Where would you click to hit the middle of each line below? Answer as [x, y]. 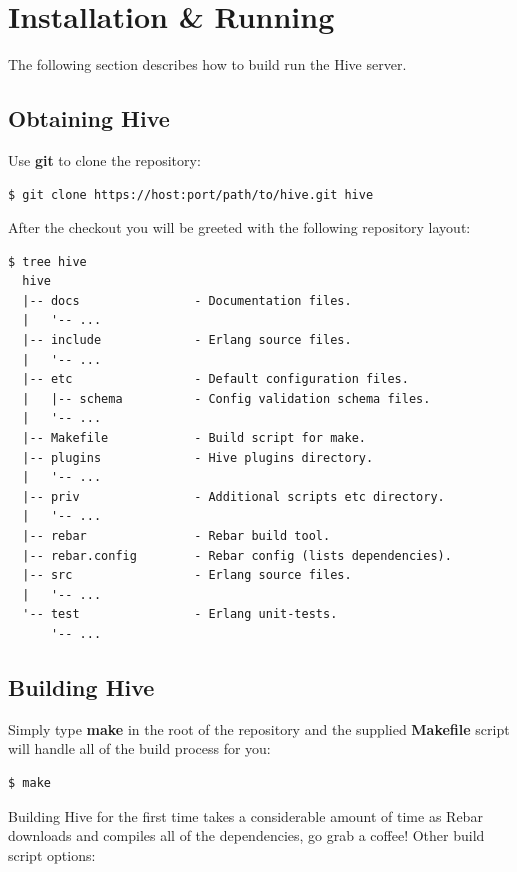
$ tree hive [47, 261]
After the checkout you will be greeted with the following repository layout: [239, 227]
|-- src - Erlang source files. [187, 575]
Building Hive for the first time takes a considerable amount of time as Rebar [245, 815]
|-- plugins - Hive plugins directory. [198, 457]
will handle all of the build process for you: [139, 748]
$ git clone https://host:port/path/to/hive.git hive [191, 194]
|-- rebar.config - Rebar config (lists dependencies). [237, 555]
